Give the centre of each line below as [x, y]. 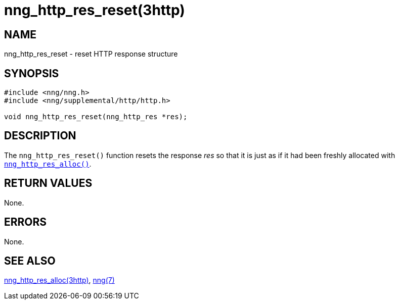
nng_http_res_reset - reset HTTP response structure [91, 54]
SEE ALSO [30, 261]
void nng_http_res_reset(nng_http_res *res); [96, 117]
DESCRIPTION [40, 136]
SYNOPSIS [32, 73]
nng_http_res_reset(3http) [95, 10]
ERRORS [26, 222]
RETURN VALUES [48, 183]
